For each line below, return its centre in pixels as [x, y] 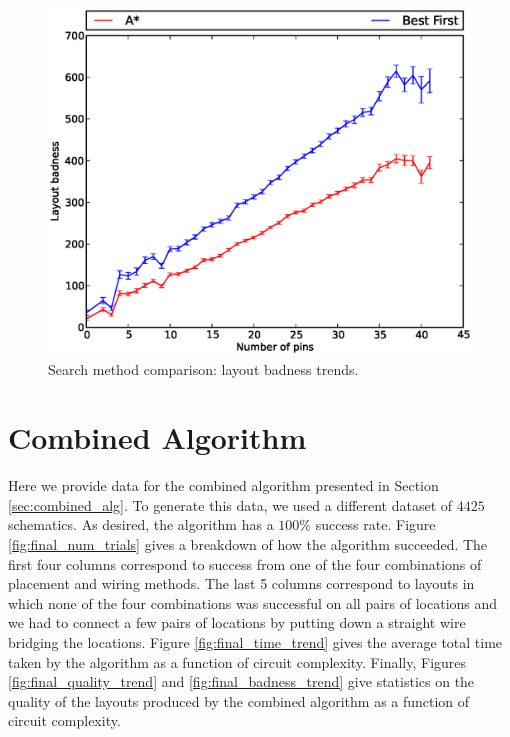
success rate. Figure [375, 524]
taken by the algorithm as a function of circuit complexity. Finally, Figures [237, 661]
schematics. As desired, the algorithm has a [141, 524]
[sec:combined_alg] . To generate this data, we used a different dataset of [230, 504]
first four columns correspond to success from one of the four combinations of [245, 563]
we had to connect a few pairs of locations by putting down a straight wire [237, 622]
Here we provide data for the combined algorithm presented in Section [223, 485]
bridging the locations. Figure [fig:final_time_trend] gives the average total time [255, 642]
